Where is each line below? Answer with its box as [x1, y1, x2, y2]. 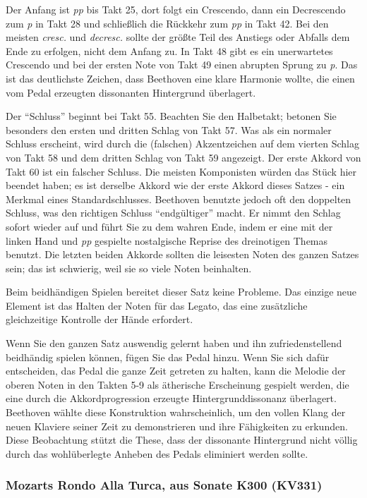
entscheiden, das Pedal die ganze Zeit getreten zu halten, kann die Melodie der [6, 363, 346, 378]
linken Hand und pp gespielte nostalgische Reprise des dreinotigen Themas [6, 233, 328, 248]
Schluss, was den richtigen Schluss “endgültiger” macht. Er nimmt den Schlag [6, 205, 341, 220]
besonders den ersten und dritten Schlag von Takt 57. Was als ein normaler [6, 122, 332, 137]
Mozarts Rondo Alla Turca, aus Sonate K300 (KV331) [6, 476, 323, 494]
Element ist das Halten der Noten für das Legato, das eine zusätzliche [6, 298, 308, 312]
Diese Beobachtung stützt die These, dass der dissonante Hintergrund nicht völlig [6, 432, 358, 447]
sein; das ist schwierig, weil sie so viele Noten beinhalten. [6, 260, 252, 275]
